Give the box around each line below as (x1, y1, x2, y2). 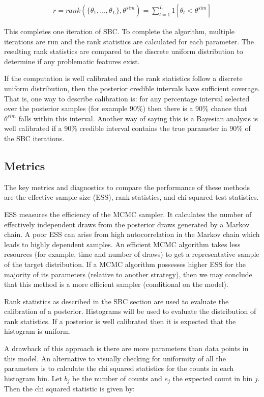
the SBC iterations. (4, 133, 65, 143)
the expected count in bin (172, 373, 253, 383)
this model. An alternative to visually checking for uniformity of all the (4, 353, 226, 363)
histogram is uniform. (4, 326, 71, 336)
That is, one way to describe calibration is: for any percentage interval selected (4, 93, 250, 103)
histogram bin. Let (4, 373, 62, 383)
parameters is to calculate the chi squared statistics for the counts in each (4, 363, 234, 374)
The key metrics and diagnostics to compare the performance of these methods (4, 181, 250, 192)
